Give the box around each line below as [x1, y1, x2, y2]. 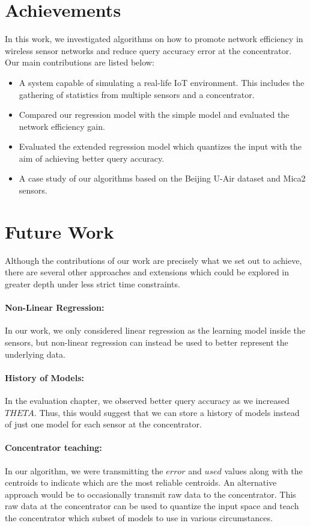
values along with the [224, 464, 303, 477]
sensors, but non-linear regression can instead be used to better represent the [5, 335, 288, 348]
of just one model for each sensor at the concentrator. [5, 418, 202, 430]
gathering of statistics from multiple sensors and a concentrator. [19, 88, 255, 100]
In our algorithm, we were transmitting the [5, 464, 163, 477]
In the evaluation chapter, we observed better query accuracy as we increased [5, 394, 290, 406]
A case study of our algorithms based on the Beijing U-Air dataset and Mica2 [19, 172, 306, 185]
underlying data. [5, 347, 65, 360]
